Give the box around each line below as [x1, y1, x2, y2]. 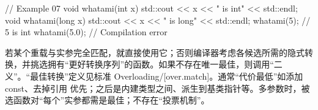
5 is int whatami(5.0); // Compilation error [5, 26, 168, 38]
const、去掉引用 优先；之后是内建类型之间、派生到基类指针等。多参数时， [5, 81, 301, 94]
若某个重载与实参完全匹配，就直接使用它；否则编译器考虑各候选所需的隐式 [5, 46, 305, 58]
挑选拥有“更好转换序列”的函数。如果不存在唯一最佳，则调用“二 [30, 58, 283, 70]
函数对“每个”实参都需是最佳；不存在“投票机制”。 [13, 94, 210, 106]
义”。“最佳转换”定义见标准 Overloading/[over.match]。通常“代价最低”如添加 [5, 69, 303, 82]
